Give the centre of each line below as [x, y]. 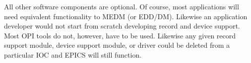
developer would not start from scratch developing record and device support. [122, 26]
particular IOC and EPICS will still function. [73, 54]
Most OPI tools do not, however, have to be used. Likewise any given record [120, 35]
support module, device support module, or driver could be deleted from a [117, 45]
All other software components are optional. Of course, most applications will [122, 6]
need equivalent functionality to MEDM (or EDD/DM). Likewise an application [126, 16]
